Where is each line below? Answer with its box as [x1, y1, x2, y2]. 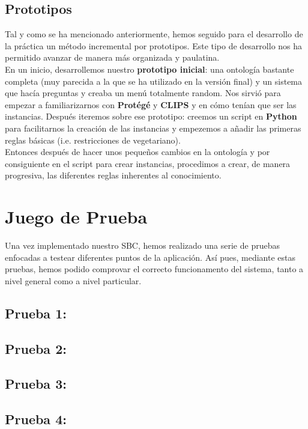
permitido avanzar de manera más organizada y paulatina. [5, 51, 220, 64]
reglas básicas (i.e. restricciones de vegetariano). [5, 133, 181, 146]
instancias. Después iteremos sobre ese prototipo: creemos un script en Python [5, 110, 297, 123]
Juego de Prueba [5, 204, 148, 229]
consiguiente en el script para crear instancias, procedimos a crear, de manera [5, 157, 291, 169]
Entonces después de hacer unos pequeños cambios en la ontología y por [5, 145, 270, 158]
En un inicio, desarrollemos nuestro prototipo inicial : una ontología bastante [5, 62, 294, 75]
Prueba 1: [5, 303, 67, 322]
